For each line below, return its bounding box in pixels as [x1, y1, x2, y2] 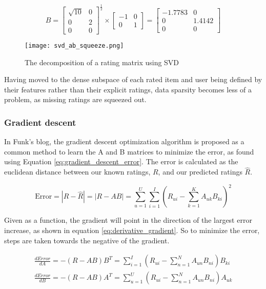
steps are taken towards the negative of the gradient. [4, 235, 170, 245]
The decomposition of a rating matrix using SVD [25, 56, 179, 67]
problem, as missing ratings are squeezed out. [4, 94, 147, 105]
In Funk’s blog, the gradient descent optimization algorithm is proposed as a [4, 136, 244, 147]
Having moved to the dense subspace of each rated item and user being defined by [4, 74, 262, 85]
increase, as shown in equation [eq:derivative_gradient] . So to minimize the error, [4, 224, 260, 235]
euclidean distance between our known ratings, [4, 166, 151, 177]
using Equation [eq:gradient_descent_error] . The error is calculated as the [4, 156, 238, 167]
